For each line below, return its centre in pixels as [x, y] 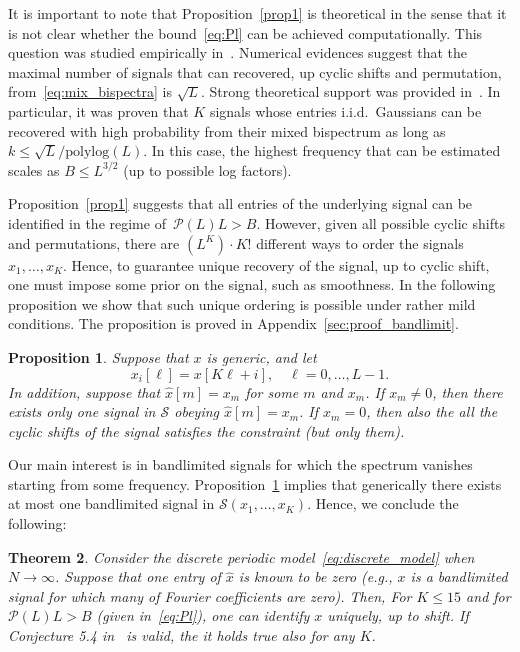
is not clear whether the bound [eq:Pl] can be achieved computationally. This [245, 32]
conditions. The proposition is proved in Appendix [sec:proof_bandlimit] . [233, 323]
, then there [467, 391]
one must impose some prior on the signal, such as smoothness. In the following [252, 284]
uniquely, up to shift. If [398, 615]
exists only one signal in [82, 411]
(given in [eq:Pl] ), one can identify [203, 615]
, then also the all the [432, 411]
